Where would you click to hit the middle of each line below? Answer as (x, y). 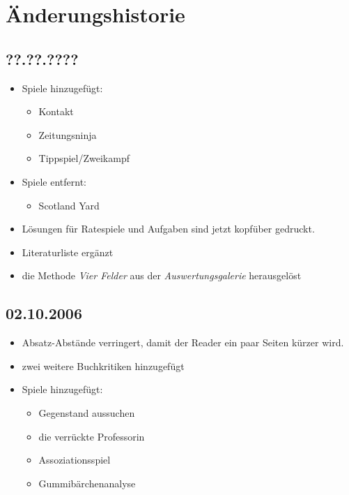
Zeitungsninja (68, 134)
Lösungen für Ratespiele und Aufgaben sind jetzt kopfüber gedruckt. (168, 229)
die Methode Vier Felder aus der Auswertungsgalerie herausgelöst (162, 275)
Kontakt (56, 111)
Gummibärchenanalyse (87, 483)
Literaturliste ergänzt (68, 252)
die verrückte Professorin (92, 436)
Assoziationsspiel (75, 460)
